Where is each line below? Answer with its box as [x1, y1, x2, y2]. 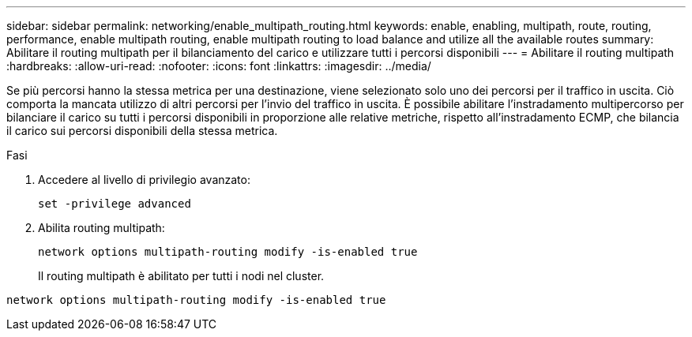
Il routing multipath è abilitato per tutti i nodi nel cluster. [38, 269, 325, 283]
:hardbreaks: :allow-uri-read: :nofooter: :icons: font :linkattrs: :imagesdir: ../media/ [6, 59, 431, 73]
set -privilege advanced [38, 197, 191, 210]
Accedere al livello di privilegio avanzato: [38, 173, 250, 186]
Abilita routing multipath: [38, 221, 165, 234]
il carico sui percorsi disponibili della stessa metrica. [6, 124, 278, 137]
